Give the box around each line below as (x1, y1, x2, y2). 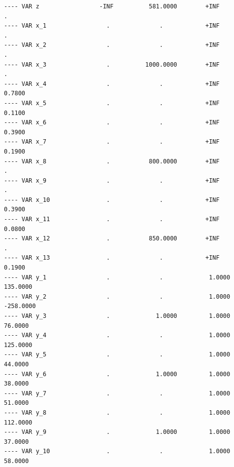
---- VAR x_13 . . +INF (4, 254, 220, 262)
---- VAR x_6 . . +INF (4, 119, 220, 126)
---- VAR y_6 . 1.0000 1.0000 (4, 370, 231, 378)
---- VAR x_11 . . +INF (4, 216, 220, 223)
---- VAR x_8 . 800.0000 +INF (4, 157, 220, 165)
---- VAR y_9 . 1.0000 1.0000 (4, 428, 231, 436)
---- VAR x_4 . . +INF (4, 80, 220, 87)
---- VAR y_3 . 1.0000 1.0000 (4, 312, 231, 319)
